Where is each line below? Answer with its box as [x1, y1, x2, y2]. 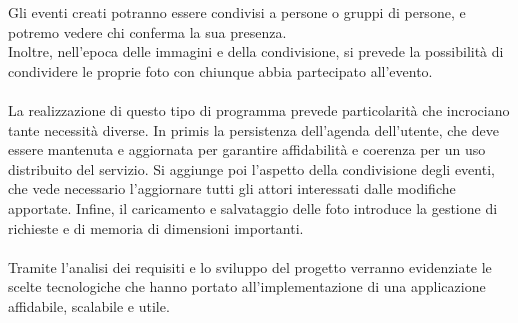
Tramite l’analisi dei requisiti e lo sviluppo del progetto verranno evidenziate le [8, 256, 492, 277]
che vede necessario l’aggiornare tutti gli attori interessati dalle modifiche [8, 178, 456, 199]
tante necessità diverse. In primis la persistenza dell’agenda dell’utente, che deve [8, 119, 499, 140]
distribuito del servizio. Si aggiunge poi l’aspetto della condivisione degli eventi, [8, 158, 495, 179]
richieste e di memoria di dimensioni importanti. [8, 217, 304, 238]
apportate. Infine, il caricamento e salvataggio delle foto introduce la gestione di [8, 197, 498, 218]
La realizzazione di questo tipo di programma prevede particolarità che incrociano [8, 99, 510, 120]
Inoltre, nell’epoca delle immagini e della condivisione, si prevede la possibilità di [8, 41, 504, 62]
